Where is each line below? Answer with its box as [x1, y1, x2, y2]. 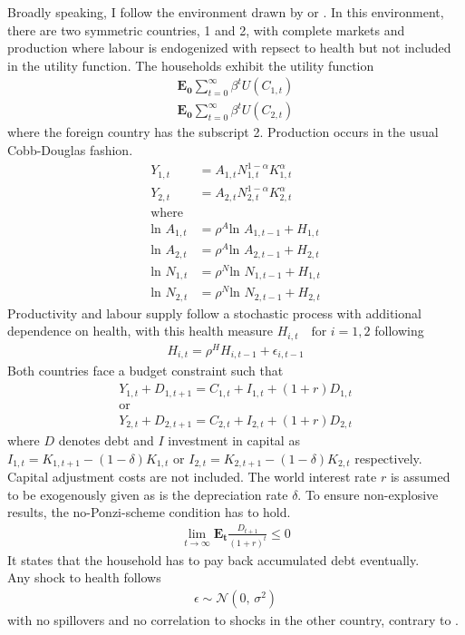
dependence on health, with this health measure [7, 321, 274, 340]
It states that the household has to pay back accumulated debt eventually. [7, 550, 420, 569]
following [374, 321, 424, 340]
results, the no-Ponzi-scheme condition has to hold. [7, 503, 291, 522]
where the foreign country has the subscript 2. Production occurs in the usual [7, 122, 439, 142]
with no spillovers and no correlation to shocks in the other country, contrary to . [7, 610, 460, 629]
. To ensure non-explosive [297, 484, 439, 503]
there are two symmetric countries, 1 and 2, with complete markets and [7, 20, 405, 39]
